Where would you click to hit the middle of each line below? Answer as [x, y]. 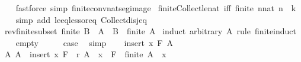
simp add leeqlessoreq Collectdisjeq [81, 19]
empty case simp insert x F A [94, 42]
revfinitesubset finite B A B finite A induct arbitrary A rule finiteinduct [150, 31]
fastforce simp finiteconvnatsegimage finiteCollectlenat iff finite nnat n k [156, 8]
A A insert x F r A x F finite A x [85, 54]
